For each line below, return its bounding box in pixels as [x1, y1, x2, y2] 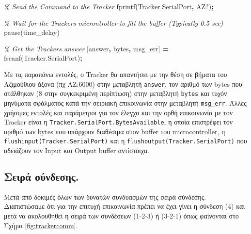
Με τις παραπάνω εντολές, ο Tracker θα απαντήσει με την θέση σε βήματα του [4, 69, 227, 79]
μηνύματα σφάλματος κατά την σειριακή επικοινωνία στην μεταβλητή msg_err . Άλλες [4, 97, 247, 108]
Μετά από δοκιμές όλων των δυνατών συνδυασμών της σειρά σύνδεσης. [4, 191, 206, 202]
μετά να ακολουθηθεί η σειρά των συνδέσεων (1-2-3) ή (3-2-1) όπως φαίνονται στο [4, 211, 239, 221]
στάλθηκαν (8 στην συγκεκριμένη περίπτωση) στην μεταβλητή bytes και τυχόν [4, 88, 227, 98]
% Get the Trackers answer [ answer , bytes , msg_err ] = [4, 43, 169, 53]
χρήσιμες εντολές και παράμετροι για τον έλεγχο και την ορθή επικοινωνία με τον [4, 107, 233, 117]
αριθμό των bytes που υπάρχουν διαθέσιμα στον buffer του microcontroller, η [4, 126, 225, 136]
